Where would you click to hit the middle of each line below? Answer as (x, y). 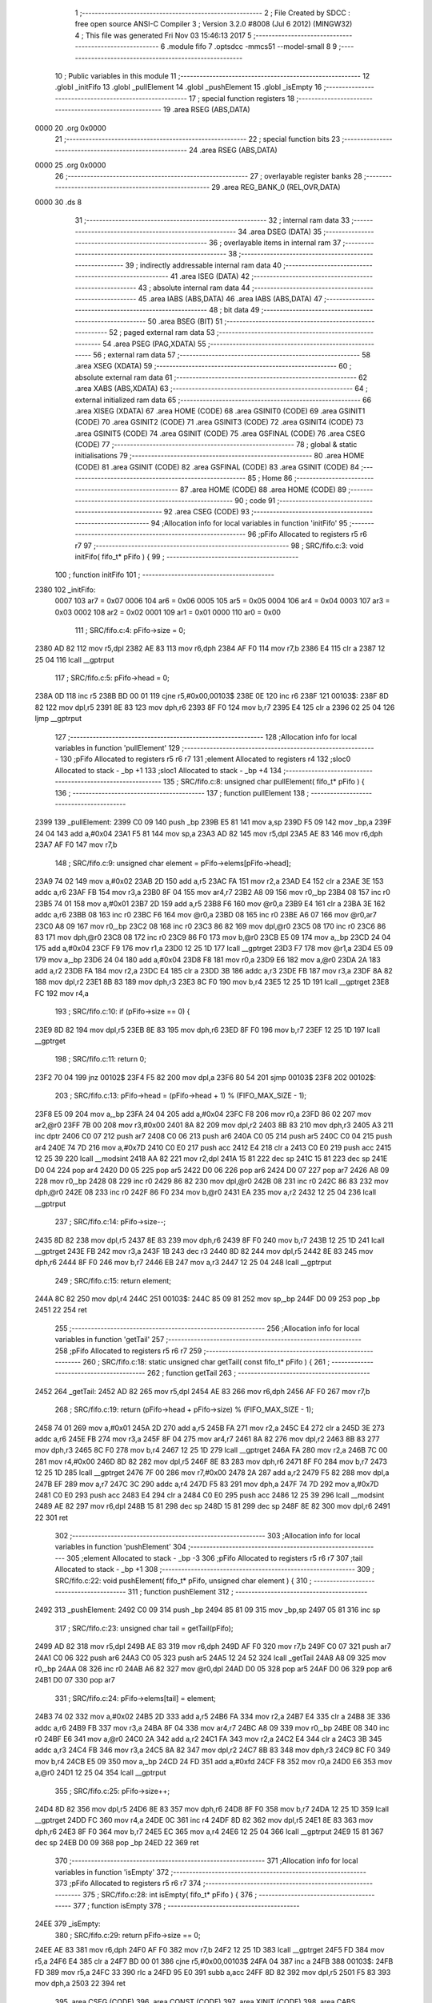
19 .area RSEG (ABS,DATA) (207, 110)
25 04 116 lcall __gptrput (75, 659)
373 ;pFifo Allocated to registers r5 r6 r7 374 (128, 1884)
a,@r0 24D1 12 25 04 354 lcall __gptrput (101, 1773)
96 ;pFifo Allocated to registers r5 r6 (308, 534)
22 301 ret (51, 1517)
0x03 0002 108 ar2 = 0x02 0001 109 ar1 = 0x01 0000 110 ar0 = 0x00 (168, 612)
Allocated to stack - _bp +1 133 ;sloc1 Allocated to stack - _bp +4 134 (168, 770)
